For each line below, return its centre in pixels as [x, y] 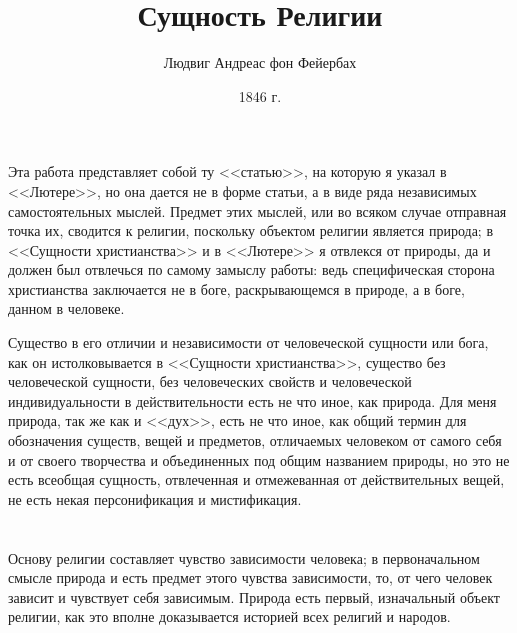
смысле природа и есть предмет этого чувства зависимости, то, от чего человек [250, 577]
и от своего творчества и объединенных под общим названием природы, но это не [259, 459]
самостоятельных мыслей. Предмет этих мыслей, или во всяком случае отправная [257, 210]
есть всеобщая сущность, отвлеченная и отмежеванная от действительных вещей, [256, 479]
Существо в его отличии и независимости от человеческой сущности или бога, [248, 342]
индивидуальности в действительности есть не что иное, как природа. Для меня [252, 400]
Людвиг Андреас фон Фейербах [260, 62]
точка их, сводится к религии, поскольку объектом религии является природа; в [251, 230]
